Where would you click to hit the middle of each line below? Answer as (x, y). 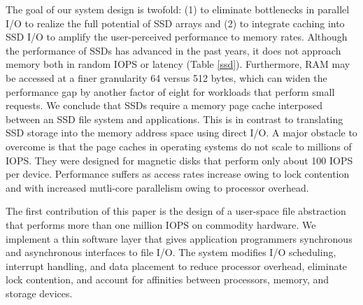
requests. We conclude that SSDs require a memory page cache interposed (164, 105)
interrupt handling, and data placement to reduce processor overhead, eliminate (177, 265)
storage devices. (39, 293)
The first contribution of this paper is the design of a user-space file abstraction (176, 211)
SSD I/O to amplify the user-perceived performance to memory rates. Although (177, 37)
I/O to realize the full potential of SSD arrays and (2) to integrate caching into (175, 23)
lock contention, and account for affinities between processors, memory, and (168, 279)
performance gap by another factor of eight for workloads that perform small (170, 91)
